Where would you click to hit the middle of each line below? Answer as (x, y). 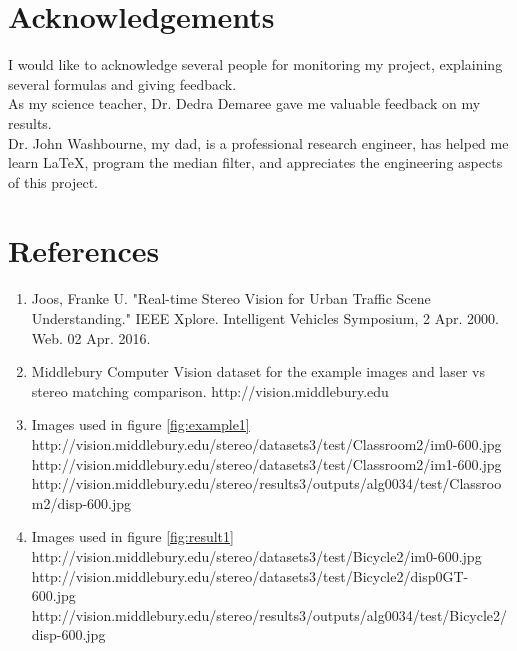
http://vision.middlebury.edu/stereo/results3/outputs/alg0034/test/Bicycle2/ (269, 614)
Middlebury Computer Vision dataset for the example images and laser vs (258, 371)
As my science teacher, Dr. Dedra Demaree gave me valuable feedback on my (244, 103)
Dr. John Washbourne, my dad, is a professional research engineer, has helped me (258, 142)
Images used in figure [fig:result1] (132, 536)
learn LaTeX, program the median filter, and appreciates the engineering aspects (255, 162)
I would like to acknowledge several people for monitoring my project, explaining (255, 64)
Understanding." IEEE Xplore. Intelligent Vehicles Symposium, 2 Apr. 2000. (265, 318)
